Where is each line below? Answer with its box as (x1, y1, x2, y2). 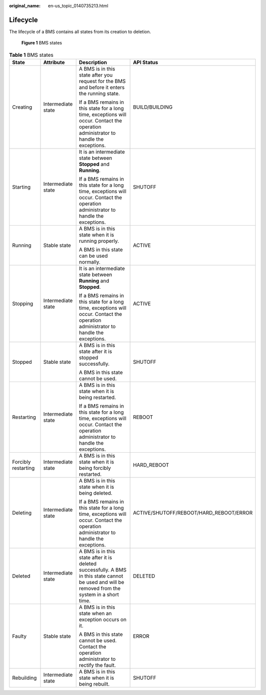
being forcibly (79, 464, 111, 471)
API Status (133, 59, 159, 66)
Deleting (12, 509, 32, 516)
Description (79, 59, 107, 66)
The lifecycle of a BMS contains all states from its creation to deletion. (9, 29, 151, 35)
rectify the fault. (79, 662, 116, 669)
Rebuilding (12, 674, 37, 681)
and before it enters (79, 84, 125, 91)
